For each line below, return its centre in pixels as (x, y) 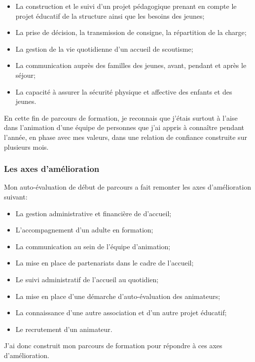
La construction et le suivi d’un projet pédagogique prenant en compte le (126, 6)
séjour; (25, 75)
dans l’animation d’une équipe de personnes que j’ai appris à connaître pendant (124, 127)
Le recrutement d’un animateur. (64, 329)
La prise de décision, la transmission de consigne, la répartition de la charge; (131, 32)
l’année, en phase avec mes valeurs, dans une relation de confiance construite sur (126, 137)
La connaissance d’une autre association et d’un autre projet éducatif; (121, 313)
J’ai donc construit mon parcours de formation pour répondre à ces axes (113, 346)
